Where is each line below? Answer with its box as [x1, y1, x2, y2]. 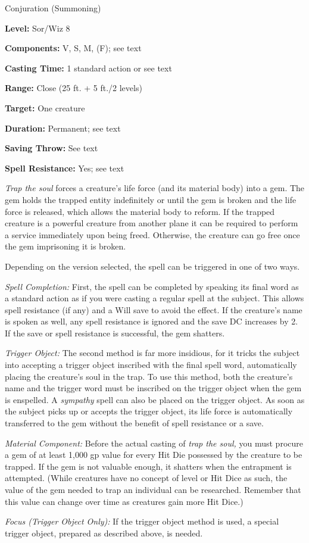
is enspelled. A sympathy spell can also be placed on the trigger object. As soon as [5, 393, 305, 405]
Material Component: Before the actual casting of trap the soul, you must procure [5, 436, 303, 449]
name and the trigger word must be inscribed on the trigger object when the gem [5, 382, 302, 394]
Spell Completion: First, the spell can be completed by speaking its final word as [5, 280, 299, 292]
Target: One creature [5, 101, 85, 114]
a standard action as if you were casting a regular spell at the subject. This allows [5, 292, 304, 304]
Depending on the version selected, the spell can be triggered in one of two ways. [5, 260, 300, 272]
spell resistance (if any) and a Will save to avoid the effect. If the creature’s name [5, 303, 302, 316]
